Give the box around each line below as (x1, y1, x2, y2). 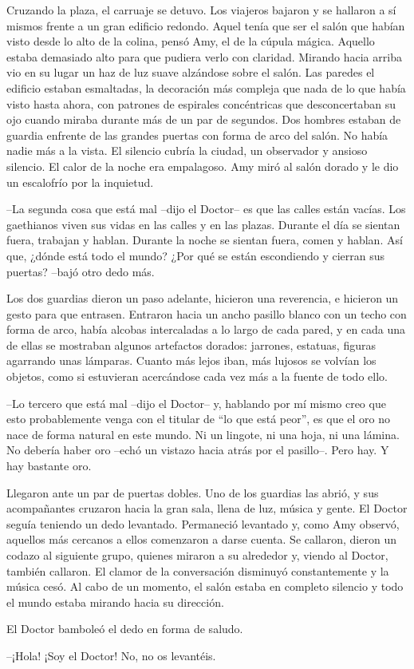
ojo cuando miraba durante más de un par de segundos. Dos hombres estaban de (6, 111, 401, 128)
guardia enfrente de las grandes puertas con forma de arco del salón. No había (6, 126, 388, 143)
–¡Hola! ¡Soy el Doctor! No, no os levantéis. (6, 647, 216, 663)
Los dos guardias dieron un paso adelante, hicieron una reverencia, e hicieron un (6, 290, 399, 307)
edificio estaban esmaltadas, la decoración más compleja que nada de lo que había (6, 79, 406, 96)
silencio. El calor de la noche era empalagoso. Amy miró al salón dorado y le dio (6, 157, 399, 174)
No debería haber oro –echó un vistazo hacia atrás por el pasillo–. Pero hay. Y (6, 441, 389, 458)
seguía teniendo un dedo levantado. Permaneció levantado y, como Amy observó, (6, 515, 400, 532)
